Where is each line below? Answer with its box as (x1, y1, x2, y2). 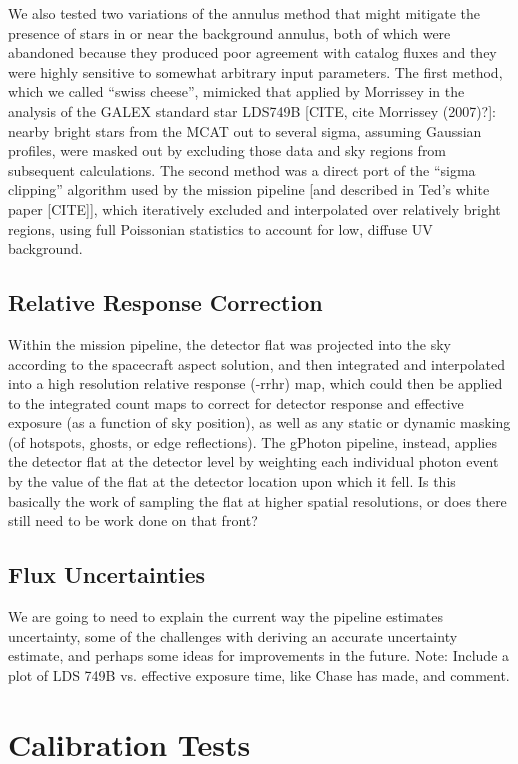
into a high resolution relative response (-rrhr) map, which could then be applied (8, 373, 503, 394)
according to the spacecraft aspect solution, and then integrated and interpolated (8, 353, 506, 374)
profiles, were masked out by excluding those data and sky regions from (8, 140, 447, 161)
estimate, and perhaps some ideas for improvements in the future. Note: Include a (8, 645, 510, 666)
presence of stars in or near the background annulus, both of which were (8, 22, 451, 43)
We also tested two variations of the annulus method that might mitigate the (8, 3, 481, 23)
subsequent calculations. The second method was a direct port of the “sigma (8, 159, 476, 180)
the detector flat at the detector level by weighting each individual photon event (8, 451, 499, 472)
